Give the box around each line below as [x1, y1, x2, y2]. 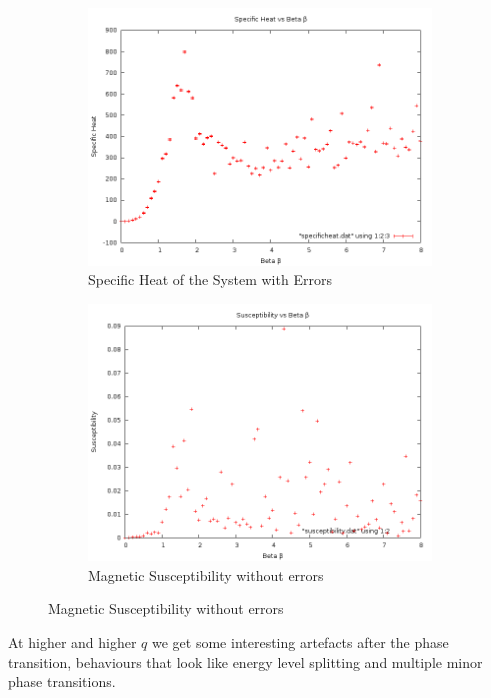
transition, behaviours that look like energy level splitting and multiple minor [8, 651, 483, 672]
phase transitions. [8, 671, 116, 692]
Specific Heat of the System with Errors [88, 269, 332, 290]
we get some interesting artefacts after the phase [152, 631, 449, 652]
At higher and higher [8, 631, 137, 652]
